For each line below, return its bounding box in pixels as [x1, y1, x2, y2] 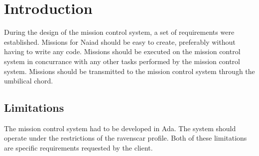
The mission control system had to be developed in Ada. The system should [4, 123, 236, 133]
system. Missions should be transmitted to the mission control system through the [4, 66, 255, 76]
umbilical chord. [4, 76, 53, 86]
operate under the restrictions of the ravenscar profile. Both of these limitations [4, 133, 247, 143]
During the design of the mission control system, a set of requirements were [4, 27, 235, 37]
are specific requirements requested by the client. [4, 143, 153, 153]
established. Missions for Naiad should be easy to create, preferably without [4, 36, 236, 47]
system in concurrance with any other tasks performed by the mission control [4, 56, 240, 66]
